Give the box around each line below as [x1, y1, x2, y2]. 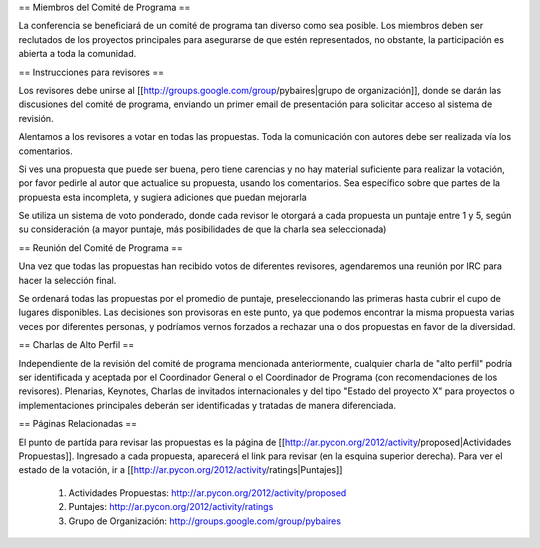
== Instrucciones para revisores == [18, 66, 165, 78]
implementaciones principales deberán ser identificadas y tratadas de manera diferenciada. [18, 399, 397, 411]
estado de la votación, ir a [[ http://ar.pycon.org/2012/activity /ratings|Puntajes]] [18, 464, 343, 476]
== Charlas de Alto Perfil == [18, 339, 135, 351]
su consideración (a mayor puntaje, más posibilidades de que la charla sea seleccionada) [18, 223, 387, 235]
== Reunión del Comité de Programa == [18, 241, 184, 254]
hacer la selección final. [18, 274, 117, 286]
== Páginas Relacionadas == [18, 418, 138, 430]
